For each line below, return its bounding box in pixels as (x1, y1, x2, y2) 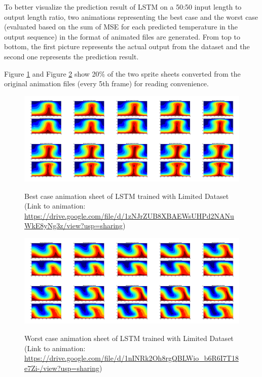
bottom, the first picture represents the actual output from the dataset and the (4, 41, 250, 52)
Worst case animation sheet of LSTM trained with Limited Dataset (24, 333, 234, 343)
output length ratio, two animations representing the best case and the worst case (4, 11, 258, 22)
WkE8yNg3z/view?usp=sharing (24, 220, 123, 231)
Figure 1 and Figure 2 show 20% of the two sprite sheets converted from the (4, 68, 241, 79)
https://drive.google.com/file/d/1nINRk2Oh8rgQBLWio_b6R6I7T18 (24, 353, 239, 363)
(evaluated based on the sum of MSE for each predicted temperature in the (4, 21, 238, 32)
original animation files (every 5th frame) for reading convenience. (4, 78, 209, 89)
